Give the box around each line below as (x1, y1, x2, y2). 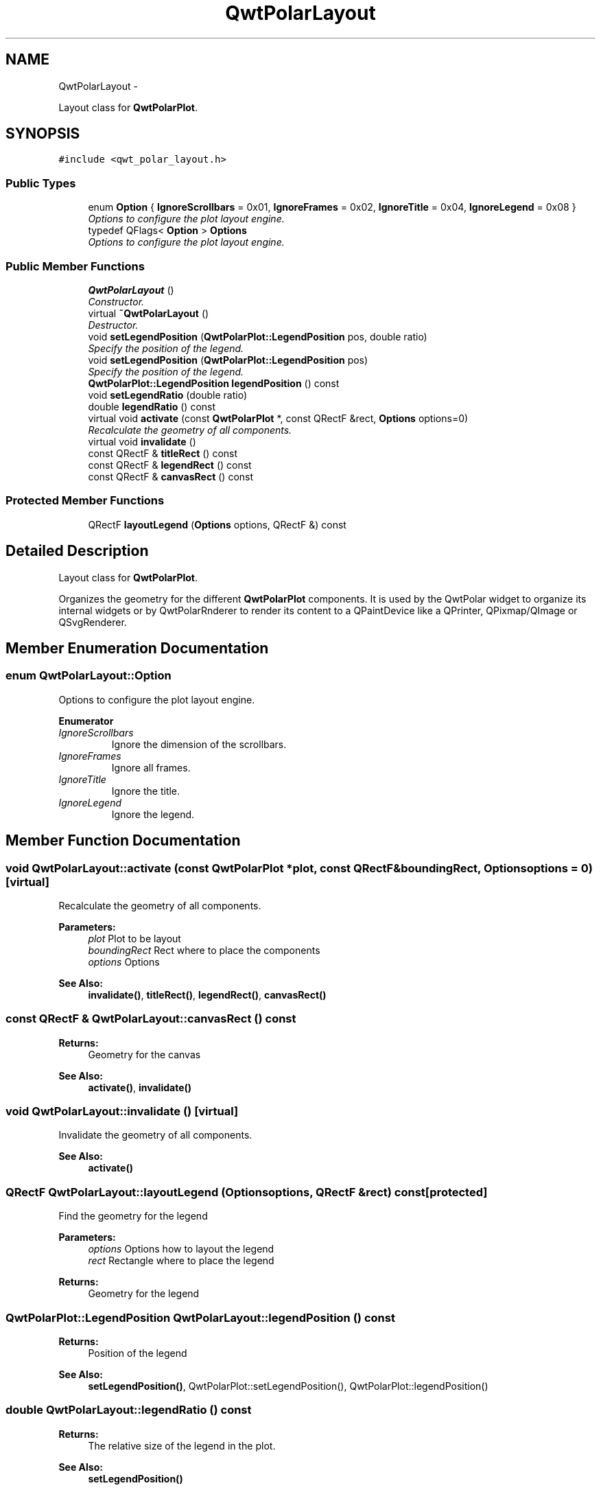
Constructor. (88, 295, 145, 307)
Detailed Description (5, 542, 149, 560)
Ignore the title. (111, 784, 180, 797)
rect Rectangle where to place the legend (88, 1255, 274, 1267)
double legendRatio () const (88, 400, 216, 412)
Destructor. (88, 318, 139, 331)
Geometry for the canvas (88, 1048, 201, 1060)
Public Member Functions (5, 259, 145, 273)
